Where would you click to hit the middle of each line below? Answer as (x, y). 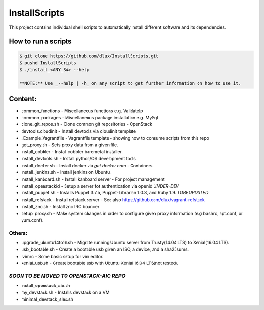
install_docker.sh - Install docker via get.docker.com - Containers (87, 165)
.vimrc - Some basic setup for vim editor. (62, 256)
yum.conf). (32, 220)
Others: (18, 233)
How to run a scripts (40, 41)
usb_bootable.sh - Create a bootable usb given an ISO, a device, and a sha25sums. (105, 249)
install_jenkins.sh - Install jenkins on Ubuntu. (66, 172)
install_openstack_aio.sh (46, 286)
